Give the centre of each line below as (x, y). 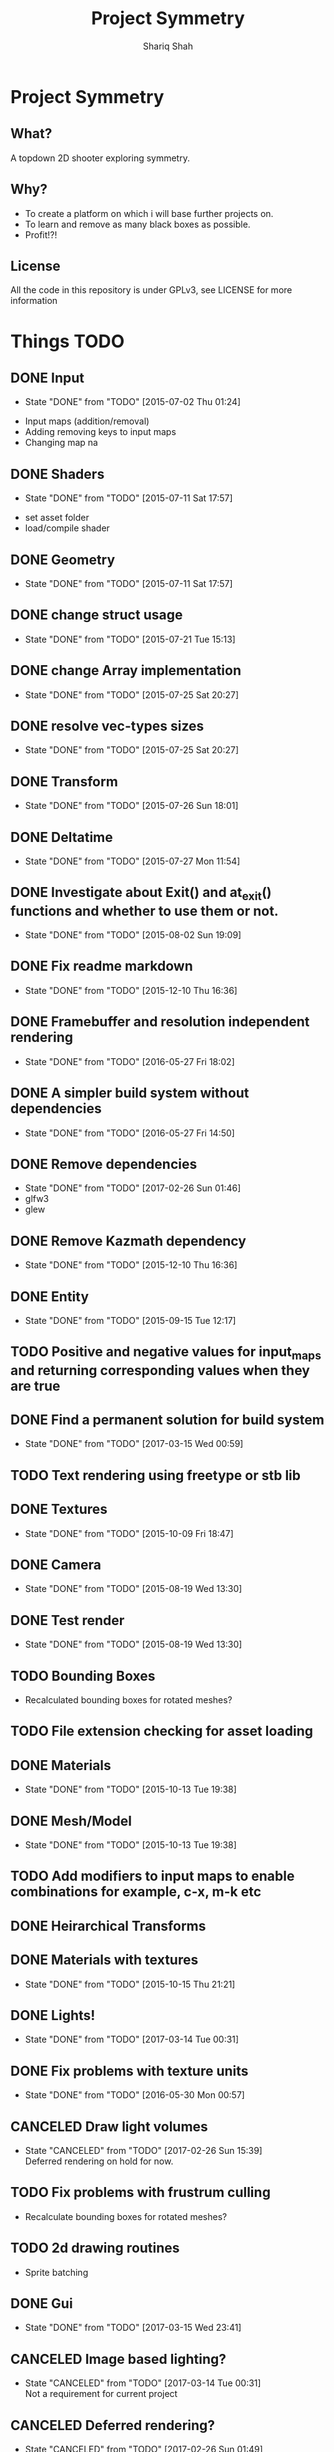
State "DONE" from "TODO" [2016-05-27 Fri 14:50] (129, 1133)
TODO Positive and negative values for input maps (166, 1353)
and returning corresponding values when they (160, 1370)
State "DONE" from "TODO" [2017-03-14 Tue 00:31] (132, 2039)
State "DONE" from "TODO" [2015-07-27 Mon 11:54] (132, 861)
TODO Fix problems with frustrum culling (140, 2192)
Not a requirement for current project (101, 2394)
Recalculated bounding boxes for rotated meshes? (128, 1699)
